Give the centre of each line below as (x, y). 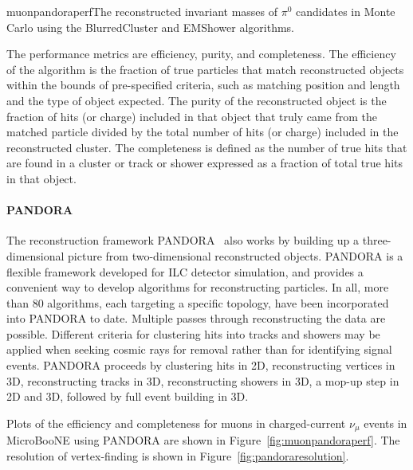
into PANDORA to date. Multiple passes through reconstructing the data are (196, 318)
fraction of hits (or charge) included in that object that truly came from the (192, 116)
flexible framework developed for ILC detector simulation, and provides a (185, 271)
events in (385, 423)
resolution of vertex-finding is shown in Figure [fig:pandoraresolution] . (178, 455)
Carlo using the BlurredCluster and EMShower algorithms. (151, 27)
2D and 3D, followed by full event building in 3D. (128, 396)
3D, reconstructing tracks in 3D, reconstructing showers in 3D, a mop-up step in (203, 380)
